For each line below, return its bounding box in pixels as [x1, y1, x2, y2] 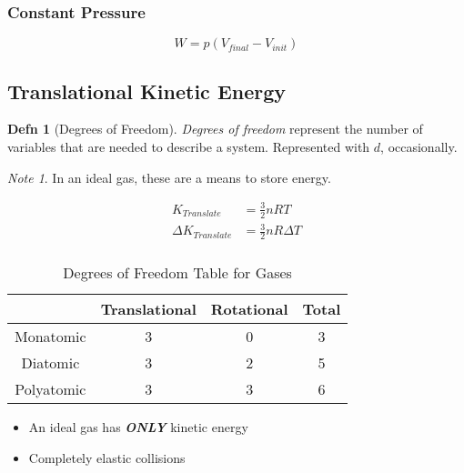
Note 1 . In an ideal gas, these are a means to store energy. [7, 167, 331, 186]
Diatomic [21, 351, 80, 373]
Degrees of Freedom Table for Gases [63, 261, 292, 283]
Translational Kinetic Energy [7, 76, 287, 105]
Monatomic [15, 325, 86, 347]
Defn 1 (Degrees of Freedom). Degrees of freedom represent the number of [7, 119, 423, 138]
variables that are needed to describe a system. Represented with [7, 137, 370, 156]
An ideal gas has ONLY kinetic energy [28, 417, 248, 436]
